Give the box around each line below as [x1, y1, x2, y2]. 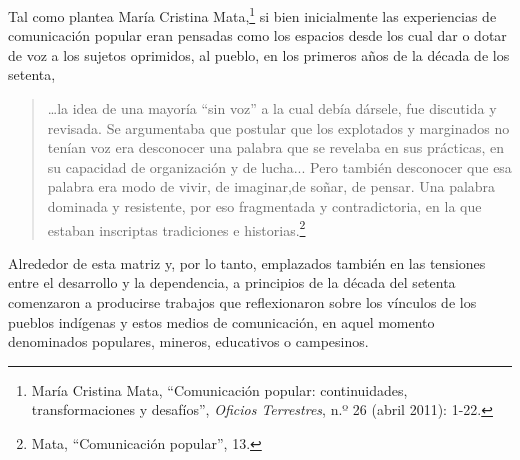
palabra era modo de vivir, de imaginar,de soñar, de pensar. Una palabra [47, 176, 496, 197]
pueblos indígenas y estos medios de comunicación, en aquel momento [8, 311, 435, 332]
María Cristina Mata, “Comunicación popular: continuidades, [31, 379, 408, 400]
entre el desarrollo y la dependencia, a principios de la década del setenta [8, 272, 456, 293]
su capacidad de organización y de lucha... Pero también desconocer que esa [47, 156, 512, 177]
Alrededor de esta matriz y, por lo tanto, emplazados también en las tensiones [8, 252, 486, 273]
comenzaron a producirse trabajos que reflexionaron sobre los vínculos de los [8, 292, 477, 313]
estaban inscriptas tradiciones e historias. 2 [47, 216, 306, 240]
